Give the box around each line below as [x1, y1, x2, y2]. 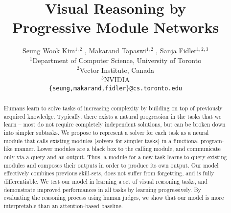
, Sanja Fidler [156, 45, 197, 56]
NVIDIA [104, 74, 130, 85]
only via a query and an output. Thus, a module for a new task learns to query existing [3, 153, 227, 161]
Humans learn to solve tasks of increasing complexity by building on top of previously [3, 104, 223, 112]
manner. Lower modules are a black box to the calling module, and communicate [14, 145, 221, 153]
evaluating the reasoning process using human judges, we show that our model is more [3, 193, 224, 202]
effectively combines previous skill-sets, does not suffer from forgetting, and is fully [3, 169, 214, 177]
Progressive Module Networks [12, 17, 219, 37]
